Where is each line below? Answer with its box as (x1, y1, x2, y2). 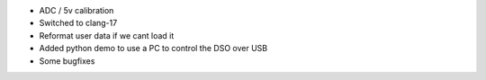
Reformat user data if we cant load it (39, 30, 175, 40)
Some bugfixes (39, 55, 95, 67)
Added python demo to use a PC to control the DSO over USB (39, 43, 268, 54)
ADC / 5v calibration (39, 5, 114, 15)
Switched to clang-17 (39, 18, 118, 29)
